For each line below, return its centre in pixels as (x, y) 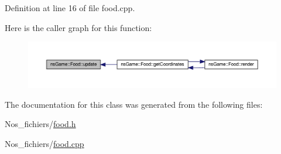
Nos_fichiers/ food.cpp (44, 144)
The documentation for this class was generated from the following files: (134, 104)
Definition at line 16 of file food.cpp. (70, 8)
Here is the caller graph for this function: (78, 27)
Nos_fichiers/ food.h (40, 124)
